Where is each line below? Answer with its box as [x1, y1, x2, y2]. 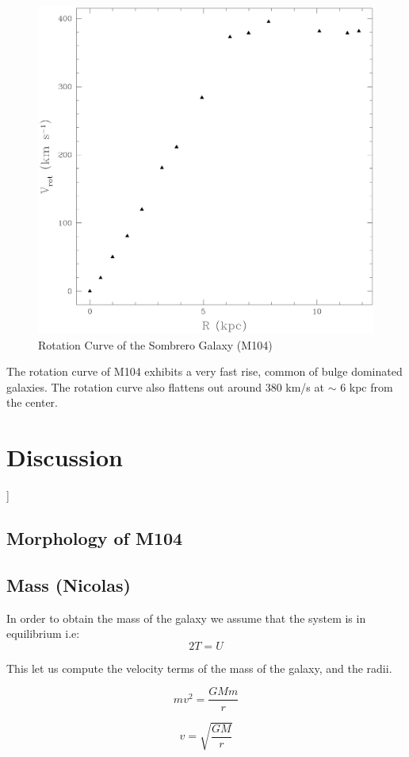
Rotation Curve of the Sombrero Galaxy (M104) [38, 336, 273, 353]
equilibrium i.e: [6, 625, 80, 642]
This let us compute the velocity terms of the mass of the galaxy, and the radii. [6, 659, 392, 676]
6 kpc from [340, 378, 393, 395]
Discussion [6, 441, 123, 473]
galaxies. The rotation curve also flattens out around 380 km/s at [6, 378, 324, 395]
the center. [6, 394, 58, 411]
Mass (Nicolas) [6, 572, 131, 597]
